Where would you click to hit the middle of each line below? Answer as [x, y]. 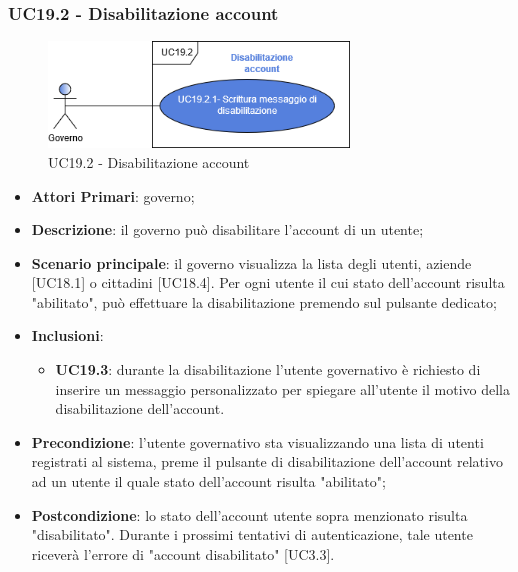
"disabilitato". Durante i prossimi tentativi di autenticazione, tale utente [252, 534]
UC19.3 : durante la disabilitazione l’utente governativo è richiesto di [268, 369]
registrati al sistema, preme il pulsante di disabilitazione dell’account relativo [267, 461]
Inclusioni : [67, 335]
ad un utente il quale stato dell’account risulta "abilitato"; [208, 481]
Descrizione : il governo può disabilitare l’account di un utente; [227, 229]
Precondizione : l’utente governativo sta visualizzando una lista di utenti [257, 441]
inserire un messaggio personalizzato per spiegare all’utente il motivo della [282, 388]
